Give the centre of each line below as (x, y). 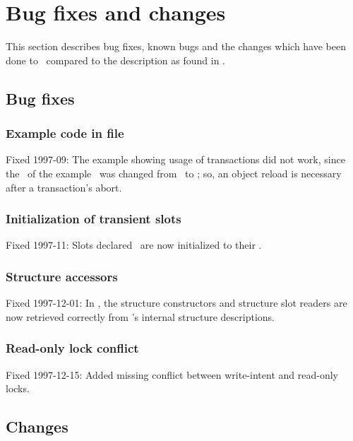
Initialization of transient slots (94, 219)
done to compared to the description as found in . (115, 60)
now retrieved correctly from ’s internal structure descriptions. (140, 316)
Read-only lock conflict (72, 348)
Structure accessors (62, 276)
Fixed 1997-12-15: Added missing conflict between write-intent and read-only (172, 374)
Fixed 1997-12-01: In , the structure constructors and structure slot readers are (176, 303)
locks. (18, 388)
